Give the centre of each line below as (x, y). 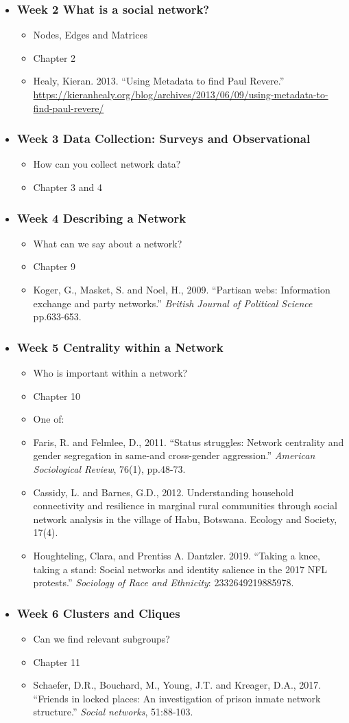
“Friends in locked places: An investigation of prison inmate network (177, 698)
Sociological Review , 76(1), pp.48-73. (109, 468)
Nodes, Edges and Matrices (91, 35)
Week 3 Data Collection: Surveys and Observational (164, 138)
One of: (49, 419)
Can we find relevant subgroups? (101, 638)
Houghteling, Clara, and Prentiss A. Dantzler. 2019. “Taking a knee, (177, 555)
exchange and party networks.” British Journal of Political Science (173, 303)
